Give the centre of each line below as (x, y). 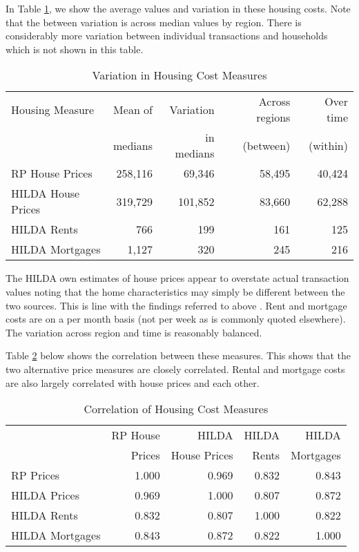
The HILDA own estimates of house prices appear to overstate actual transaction (177, 278)
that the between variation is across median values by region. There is (154, 22)
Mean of (133, 109)
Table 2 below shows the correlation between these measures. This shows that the (178, 355)
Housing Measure (53, 109)
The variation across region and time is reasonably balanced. (134, 332)
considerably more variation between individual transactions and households (167, 36)
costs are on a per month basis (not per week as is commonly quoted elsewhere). (176, 319)
